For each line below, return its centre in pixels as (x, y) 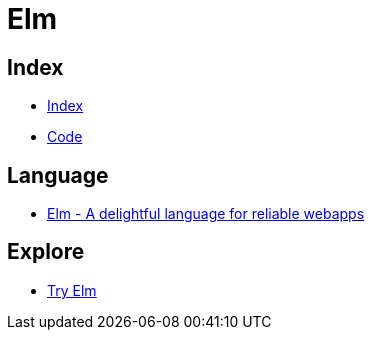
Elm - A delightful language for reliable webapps (206, 214)
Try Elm (72, 290)
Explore (46, 252)
